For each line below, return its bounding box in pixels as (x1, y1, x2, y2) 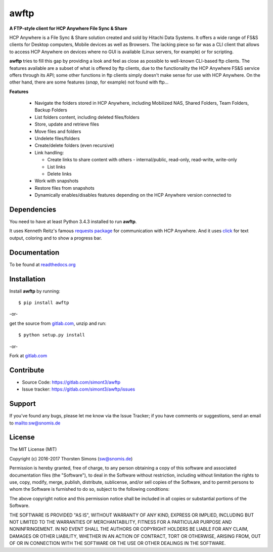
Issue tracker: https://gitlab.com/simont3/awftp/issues (22, 386, 135, 392)
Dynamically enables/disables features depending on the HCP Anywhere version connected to (34, 192, 232, 198)
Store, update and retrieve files (34, 121, 100, 128)
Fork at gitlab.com (9, 352, 48, 359)
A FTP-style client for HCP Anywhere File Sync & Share (9, 25, 127, 31)
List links (47, 163, 66, 169)
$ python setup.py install (18, 332, 85, 338)
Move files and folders (34, 128, 81, 134)
